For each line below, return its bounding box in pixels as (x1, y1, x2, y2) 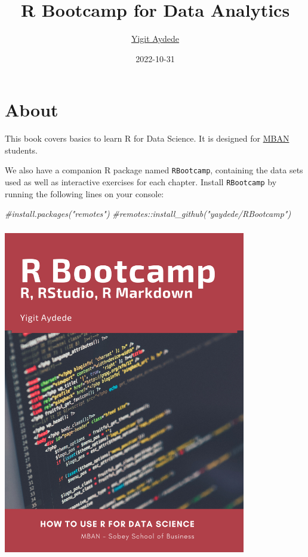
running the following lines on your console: (5, 187, 164, 200)
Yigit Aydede (131, 32, 180, 45)
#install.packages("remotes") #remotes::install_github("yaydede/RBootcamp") (5, 207, 291, 220)
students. (5, 143, 38, 156)
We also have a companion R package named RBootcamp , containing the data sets (5, 164, 303, 176)
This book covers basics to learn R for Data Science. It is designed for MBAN (5, 132, 289, 145)
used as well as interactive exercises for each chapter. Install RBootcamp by (5, 176, 277, 188)
